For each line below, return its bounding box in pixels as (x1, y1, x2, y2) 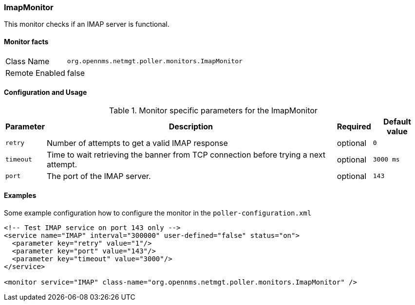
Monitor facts (4, 37, 49, 46)
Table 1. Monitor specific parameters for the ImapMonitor (109, 105, 318, 115)
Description (169, 121, 213, 131)
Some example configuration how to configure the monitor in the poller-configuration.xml (4, 209, 312, 217)
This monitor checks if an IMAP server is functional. (4, 20, 170, 29)
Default (383, 116, 411, 126)
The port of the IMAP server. (46, 171, 151, 181)
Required (337, 121, 371, 131)
